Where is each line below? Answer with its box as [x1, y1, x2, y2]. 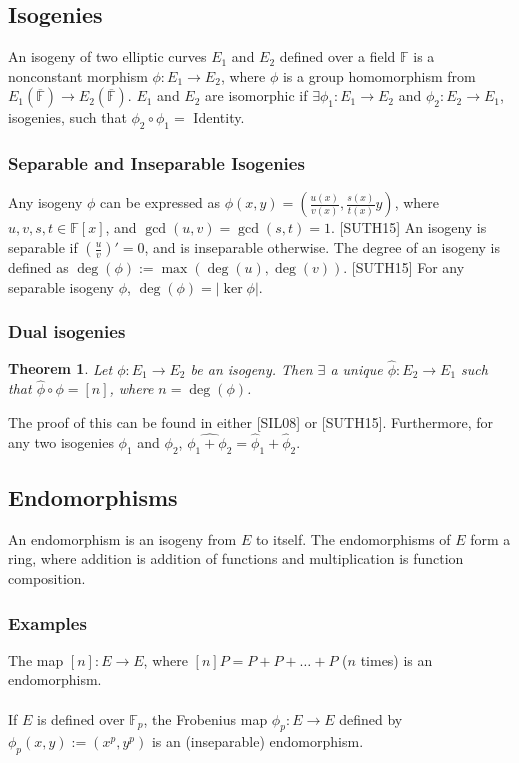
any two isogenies [8, 431, 114, 452]
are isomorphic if [205, 85, 308, 106]
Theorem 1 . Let [8, 358, 113, 379]
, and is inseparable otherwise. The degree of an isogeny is [144, 237, 501, 257]
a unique [330, 358, 383, 379]
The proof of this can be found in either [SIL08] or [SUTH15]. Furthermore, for [8, 412, 493, 433]
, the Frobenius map [143, 708, 268, 729]
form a [470, 528, 511, 549]
